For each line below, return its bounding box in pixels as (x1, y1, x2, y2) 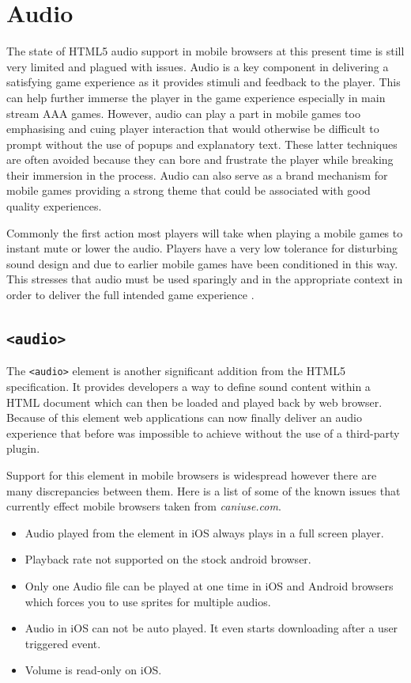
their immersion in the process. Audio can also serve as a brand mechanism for (6, 166, 388, 183)
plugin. (6, 440, 40, 457)
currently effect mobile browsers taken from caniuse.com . (6, 498, 281, 514)
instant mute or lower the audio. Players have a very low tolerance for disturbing (6, 240, 398, 256)
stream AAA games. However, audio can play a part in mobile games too (6, 104, 360, 121)
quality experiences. (6, 198, 102, 214)
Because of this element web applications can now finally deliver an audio (6, 409, 363, 426)
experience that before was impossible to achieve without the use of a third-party (6, 424, 400, 441)
